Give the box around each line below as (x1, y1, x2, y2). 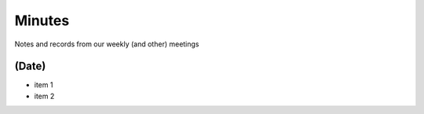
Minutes (14, 12, 70, 29)
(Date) (14, 60, 46, 73)
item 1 (34, 80, 53, 90)
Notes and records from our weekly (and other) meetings (14, 39, 199, 49)
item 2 (34, 91, 55, 101)
